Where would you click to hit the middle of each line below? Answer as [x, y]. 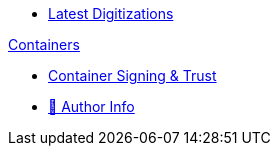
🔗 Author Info [91, 106]
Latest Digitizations [111, 13]
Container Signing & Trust [132, 75]
